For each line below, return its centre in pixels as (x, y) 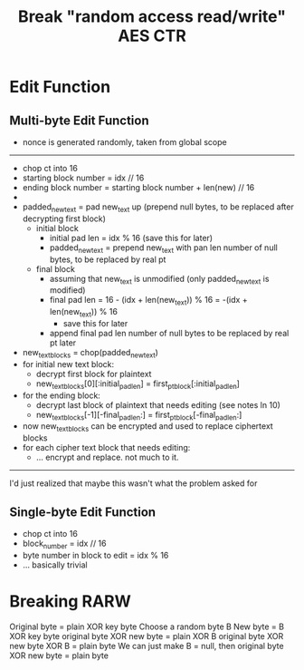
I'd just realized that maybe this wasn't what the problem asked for (133, 483)
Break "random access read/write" (152, 17)
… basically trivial (55, 565)
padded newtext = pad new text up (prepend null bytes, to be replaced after (158, 208)
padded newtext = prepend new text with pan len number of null (163, 248)
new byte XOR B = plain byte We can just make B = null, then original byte (147, 646)
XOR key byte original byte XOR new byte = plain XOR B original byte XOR (147, 636)
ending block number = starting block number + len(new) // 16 (138, 187)
